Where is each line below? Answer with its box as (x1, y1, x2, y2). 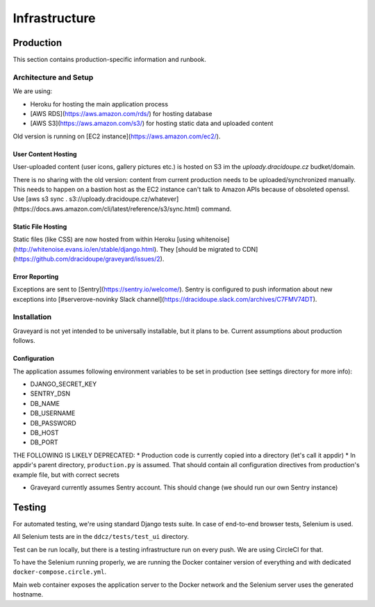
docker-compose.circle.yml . (12, 567, 107, 576)
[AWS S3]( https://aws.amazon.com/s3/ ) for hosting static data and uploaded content (30, 119, 274, 128)
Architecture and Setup (12, 72, 94, 82)
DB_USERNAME (30, 409, 76, 417)
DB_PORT (30, 438, 58, 446)
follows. (12, 337, 35, 345)
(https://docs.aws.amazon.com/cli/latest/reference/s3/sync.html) (12, 204, 200, 213)
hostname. (12, 590, 44, 599)
